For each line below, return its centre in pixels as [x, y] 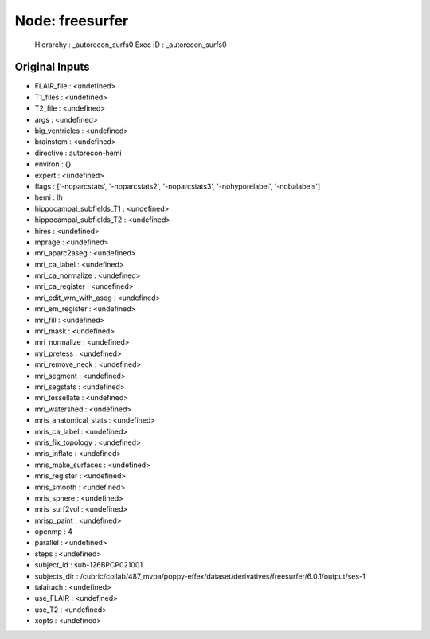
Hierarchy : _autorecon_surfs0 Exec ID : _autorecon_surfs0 [131, 45]
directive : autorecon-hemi [78, 153]
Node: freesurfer [72, 21]
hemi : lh [49, 197]
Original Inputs [52, 67]
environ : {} [53, 164]
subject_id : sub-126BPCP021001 [89, 565]
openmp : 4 [54, 532]
